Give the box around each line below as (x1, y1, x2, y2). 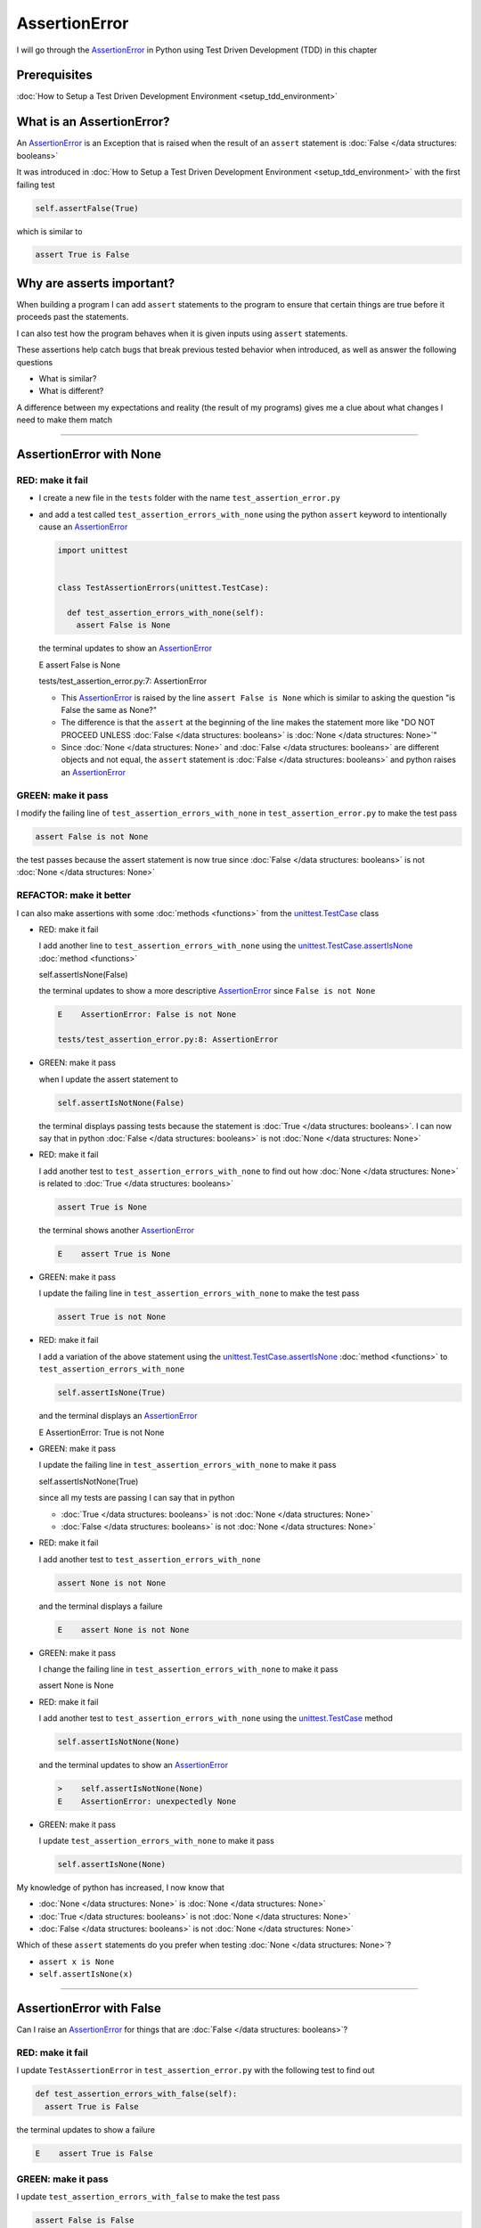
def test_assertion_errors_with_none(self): (67, 607, 265, 618)
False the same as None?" (61, 704, 158, 715)
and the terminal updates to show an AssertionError (38, 1760, 229, 1771)
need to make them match (16, 414, 113, 425)
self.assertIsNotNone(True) (38, 1476, 139, 1487)
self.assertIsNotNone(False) (57, 1097, 185, 1108)
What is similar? (38, 373, 97, 383)
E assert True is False (35, 2148, 153, 2158)
